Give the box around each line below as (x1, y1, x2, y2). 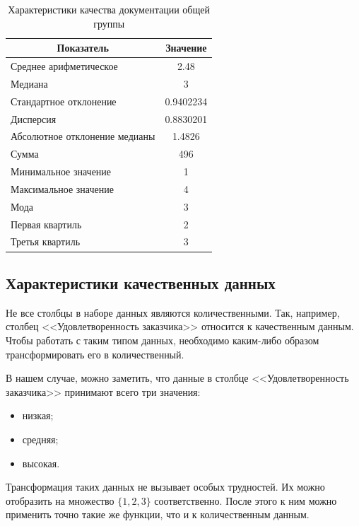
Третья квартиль (11, 234, 81, 249)
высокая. (22, 455, 60, 470)
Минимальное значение (11, 164, 112, 179)
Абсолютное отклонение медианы (11, 129, 155, 144)
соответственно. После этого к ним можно (154, 493, 337, 508)
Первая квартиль (11, 216, 82, 231)
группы (93, 16, 125, 30)
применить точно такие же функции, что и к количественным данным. (6, 507, 310, 522)
